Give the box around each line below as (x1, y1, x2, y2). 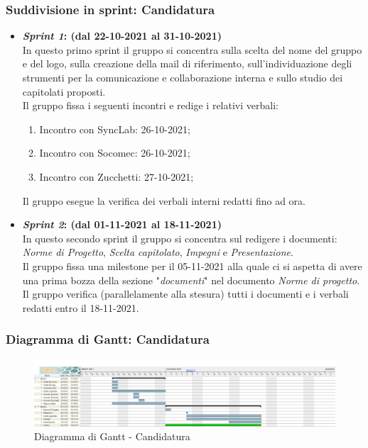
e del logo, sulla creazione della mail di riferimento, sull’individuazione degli (22, 56, 352, 71)
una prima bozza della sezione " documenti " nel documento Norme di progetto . (22, 272, 360, 287)
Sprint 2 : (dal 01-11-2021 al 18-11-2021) (22, 217, 222, 232)
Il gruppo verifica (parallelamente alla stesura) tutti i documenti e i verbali (22, 286, 349, 301)
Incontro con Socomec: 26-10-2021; (39, 145, 190, 160)
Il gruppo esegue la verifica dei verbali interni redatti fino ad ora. (22, 193, 305, 208)
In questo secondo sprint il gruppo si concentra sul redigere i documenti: (22, 230, 337, 245)
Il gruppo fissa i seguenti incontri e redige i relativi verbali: (22, 98, 278, 113)
